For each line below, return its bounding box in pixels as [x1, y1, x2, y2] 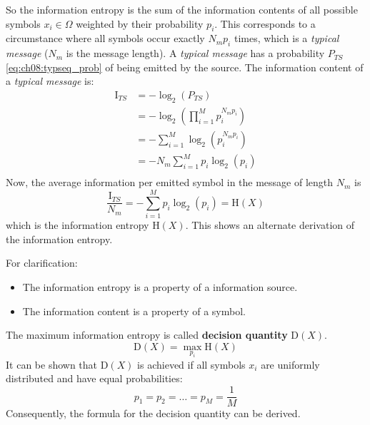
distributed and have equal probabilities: [6, 371, 183, 386]
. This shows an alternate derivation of [185, 217, 355, 232]
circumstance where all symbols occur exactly [6, 31, 205, 46]
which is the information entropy [6, 217, 149, 232]
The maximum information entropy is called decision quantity [6, 327, 288, 342]
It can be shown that [6, 357, 98, 372]
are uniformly [261, 357, 320, 372]
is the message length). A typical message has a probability [66, 46, 325, 61]
